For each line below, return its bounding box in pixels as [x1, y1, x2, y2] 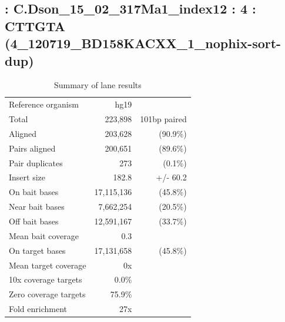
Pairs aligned [9, 142, 56, 154]
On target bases [9, 244, 66, 256]
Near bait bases [9, 200, 65, 213]
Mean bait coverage [9, 229, 79, 241]
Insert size [9, 171, 46, 183]
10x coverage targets [9, 273, 82, 286]
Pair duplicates [9, 156, 63, 169]
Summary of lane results [53, 79, 142, 91]
